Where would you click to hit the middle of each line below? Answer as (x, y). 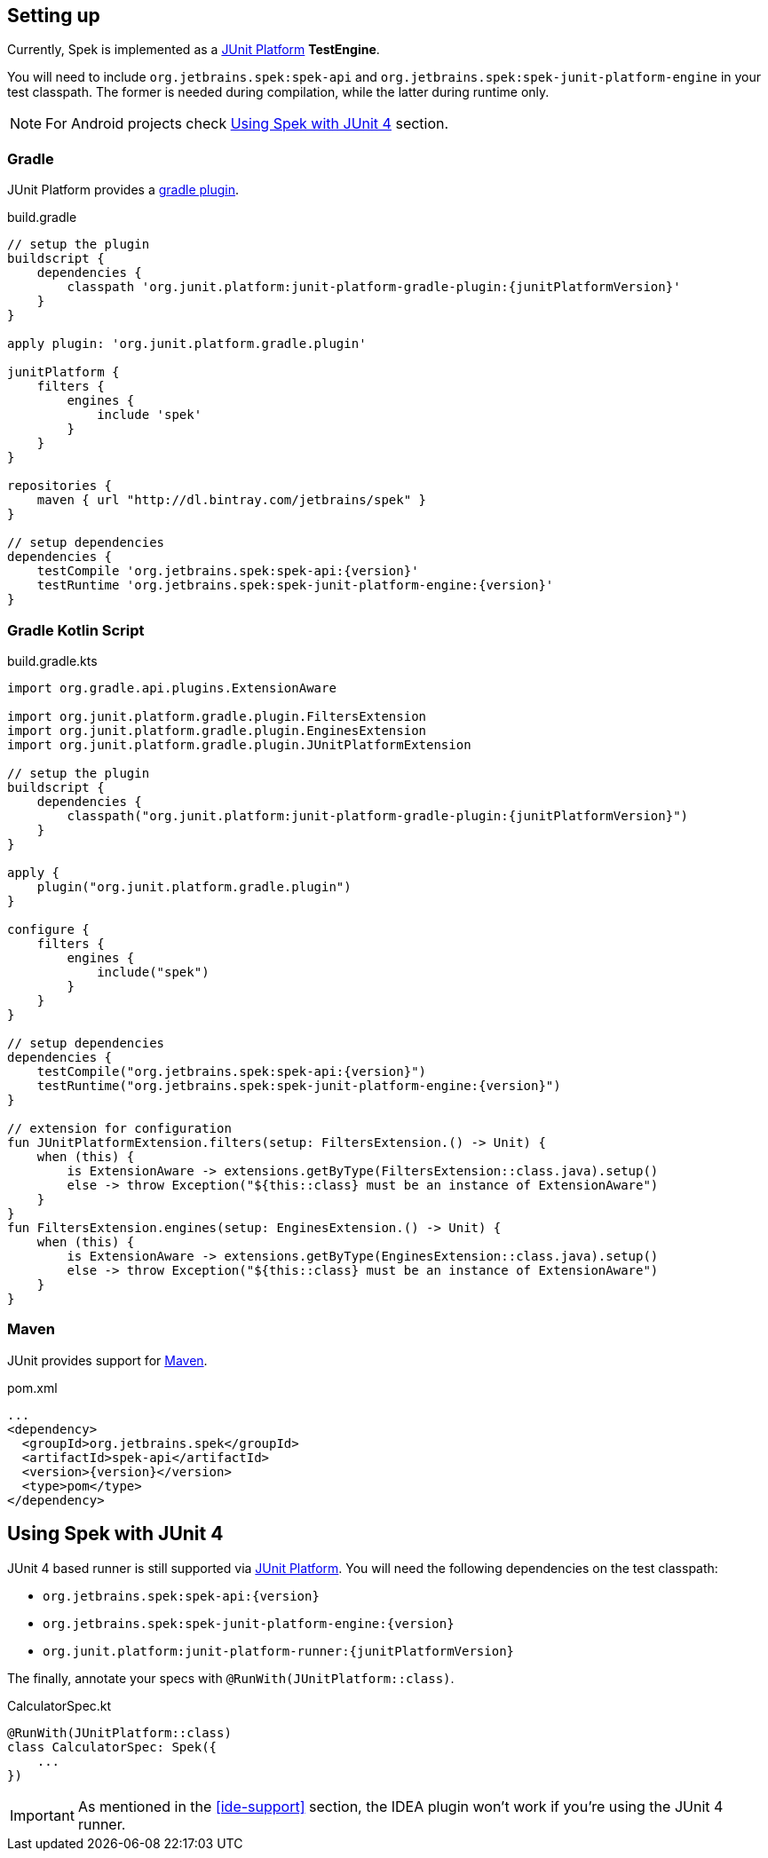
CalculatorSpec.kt (59, 1705)
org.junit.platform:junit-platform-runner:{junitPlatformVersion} (279, 1651)
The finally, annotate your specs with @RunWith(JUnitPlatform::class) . (231, 1678)
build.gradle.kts (52, 660)
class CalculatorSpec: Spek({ (112, 1747)
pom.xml (32, 1388)
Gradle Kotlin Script (76, 630)
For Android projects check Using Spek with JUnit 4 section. (247, 124)
